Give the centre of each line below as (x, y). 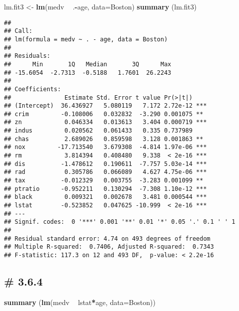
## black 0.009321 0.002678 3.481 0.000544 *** (106, 197)
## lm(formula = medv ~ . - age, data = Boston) (86, 39)
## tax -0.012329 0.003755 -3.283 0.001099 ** (104, 181)
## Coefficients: (33, 89)
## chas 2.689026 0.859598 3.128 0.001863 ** (104, 139)
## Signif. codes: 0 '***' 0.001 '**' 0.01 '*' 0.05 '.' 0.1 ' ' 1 (120, 222)
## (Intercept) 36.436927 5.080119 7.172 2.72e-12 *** (106, 106)
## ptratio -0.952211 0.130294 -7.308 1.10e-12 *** (106, 189)
